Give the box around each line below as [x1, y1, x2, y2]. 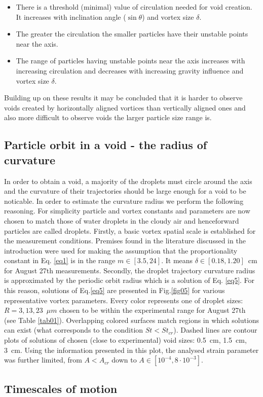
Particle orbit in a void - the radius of [4, 137, 207, 153]
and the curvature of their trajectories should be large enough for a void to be [4, 186, 246, 196]
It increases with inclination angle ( [16, 11, 126, 22]
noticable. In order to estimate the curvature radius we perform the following [4, 195, 244, 206]
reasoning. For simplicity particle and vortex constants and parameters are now [4, 205, 250, 216]
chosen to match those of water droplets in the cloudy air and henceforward [4, 215, 239, 226]
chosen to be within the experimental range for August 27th [59, 305, 246, 315]
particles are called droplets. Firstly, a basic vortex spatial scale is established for [4, 225, 256, 236]
